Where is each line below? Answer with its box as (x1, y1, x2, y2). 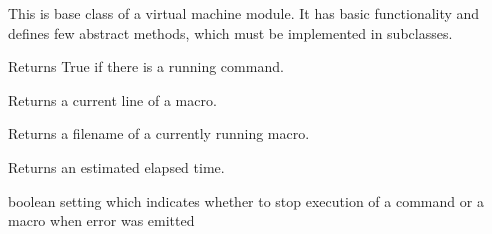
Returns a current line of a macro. (8, 89, 217, 110)
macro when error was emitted (8, 210, 195, 231)
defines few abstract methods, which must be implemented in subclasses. (8, 22, 453, 43)
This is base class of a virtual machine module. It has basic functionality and (8, 3, 480, 23)
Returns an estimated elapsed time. (8, 156, 225, 177)
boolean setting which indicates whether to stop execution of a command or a (8, 190, 484, 211)
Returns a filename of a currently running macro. (8, 123, 310, 144)
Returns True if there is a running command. (8, 56, 284, 77)
